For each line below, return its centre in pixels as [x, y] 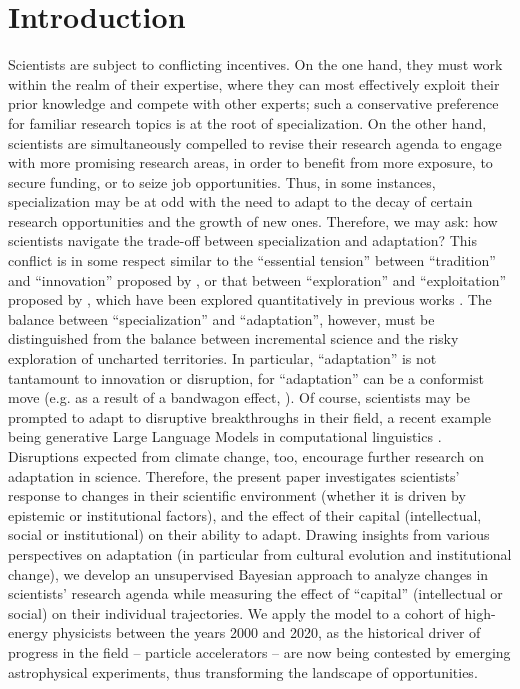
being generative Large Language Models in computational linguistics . [225, 436]
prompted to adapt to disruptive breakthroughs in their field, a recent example [250, 416]
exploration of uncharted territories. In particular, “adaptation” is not [222, 358]
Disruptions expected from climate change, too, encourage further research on [246, 456]
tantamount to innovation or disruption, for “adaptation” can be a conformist [246, 377]
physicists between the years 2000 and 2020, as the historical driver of [266, 632]
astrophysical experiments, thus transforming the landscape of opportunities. [243, 671]
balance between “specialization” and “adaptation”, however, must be [221, 318]
